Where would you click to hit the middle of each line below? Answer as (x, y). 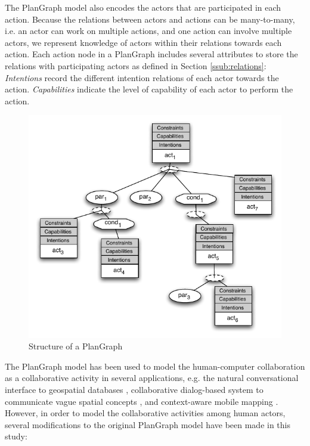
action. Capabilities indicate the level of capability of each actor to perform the (149, 89)
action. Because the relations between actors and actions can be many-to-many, (150, 19)
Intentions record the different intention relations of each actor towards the (142, 77)
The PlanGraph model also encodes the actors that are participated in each (143, 7)
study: (16, 436)
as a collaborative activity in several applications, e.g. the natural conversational (152, 378)
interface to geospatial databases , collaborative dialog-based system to (134, 389)
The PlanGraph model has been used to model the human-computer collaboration (155, 366)
